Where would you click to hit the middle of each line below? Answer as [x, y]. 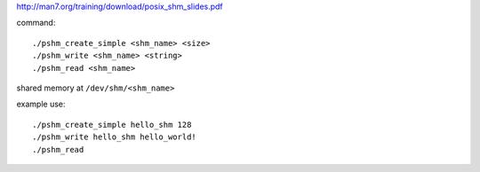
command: [36, 23]
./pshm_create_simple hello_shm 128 [112, 125]
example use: [41, 104]
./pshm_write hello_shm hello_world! [115, 137]
